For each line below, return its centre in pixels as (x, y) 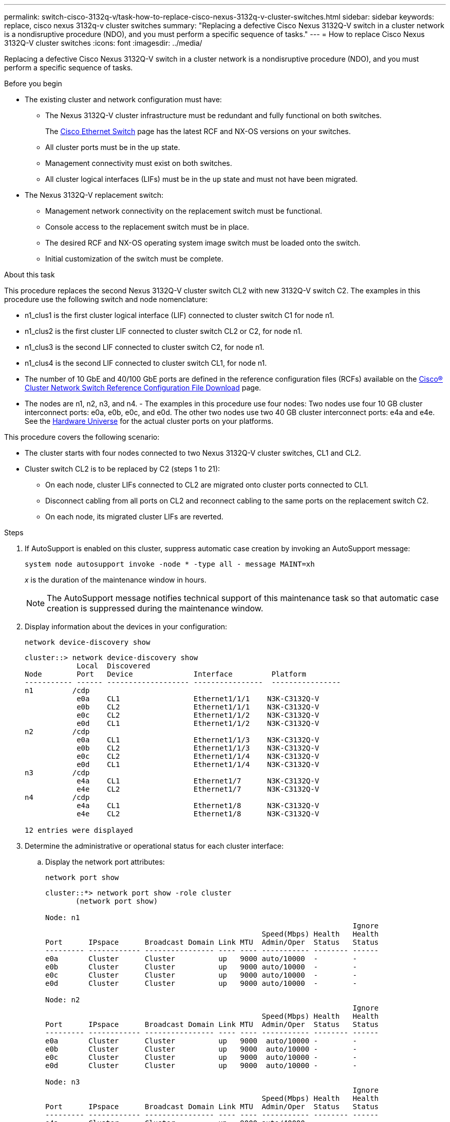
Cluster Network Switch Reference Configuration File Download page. (143, 388)
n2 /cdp (57, 732)
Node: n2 (63, 1000)
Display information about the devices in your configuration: (126, 627)
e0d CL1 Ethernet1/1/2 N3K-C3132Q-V (198, 723)
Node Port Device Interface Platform (165, 674)
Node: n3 (63, 1082)
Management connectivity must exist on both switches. (139, 163)
